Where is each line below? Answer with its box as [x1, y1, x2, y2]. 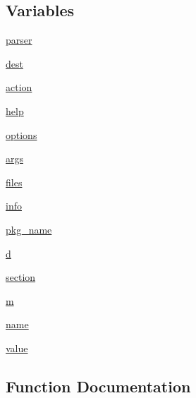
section [6, 270, 36, 284]
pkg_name [6, 222, 52, 236]
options [6, 127, 37, 142]
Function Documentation [6, 375, 191, 397]
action [6, 80, 32, 95]
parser [6, 32, 32, 47]
